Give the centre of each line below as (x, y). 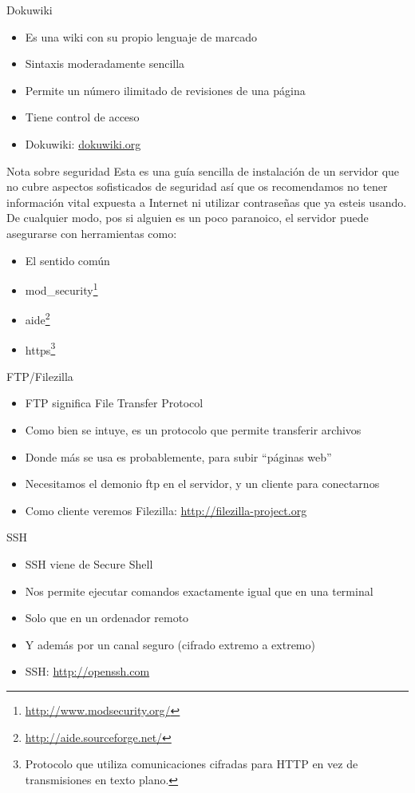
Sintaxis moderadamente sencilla (105, 63)
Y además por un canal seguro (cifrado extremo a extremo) (170, 644)
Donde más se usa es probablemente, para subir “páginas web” (178, 456)
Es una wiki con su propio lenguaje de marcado (141, 36)
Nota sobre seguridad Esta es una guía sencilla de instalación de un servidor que (203, 170)
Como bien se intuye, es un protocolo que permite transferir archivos (193, 430)
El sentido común (67, 260)
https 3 (40, 348)
